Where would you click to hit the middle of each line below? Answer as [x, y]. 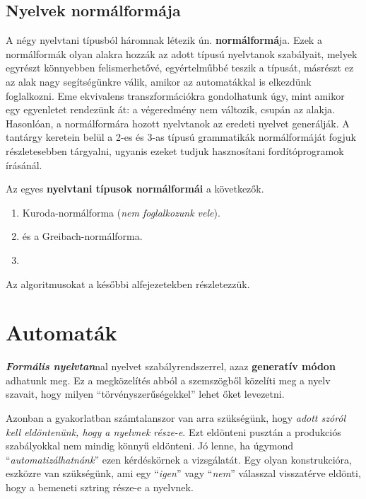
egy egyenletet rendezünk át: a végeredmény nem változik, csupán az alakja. [171, 109]
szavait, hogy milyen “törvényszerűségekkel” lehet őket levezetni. [145, 394]
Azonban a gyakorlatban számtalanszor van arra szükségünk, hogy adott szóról [176, 418]
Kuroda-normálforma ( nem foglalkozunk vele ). [121, 212]
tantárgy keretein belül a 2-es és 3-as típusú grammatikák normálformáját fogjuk [181, 137]
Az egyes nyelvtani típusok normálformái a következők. [135, 189]
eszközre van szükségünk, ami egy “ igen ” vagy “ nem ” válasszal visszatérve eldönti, [183, 473]
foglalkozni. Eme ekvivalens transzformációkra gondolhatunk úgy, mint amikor [175, 95]
